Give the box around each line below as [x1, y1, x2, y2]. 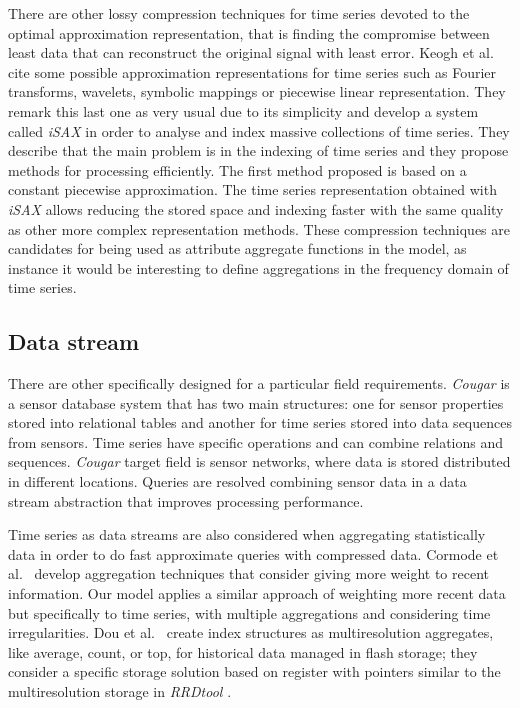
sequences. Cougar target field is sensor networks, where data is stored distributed [8, 451, 511, 472]
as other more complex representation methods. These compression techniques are [8, 218, 510, 239]
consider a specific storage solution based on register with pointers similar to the [8, 661, 501, 682]
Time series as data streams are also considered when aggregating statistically [8, 524, 486, 545]
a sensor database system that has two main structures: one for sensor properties [8, 392, 504, 413]
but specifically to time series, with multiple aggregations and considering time [8, 602, 491, 623]
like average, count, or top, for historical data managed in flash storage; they [8, 641, 478, 662]
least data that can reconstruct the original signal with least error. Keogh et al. [8, 42, 494, 63]
